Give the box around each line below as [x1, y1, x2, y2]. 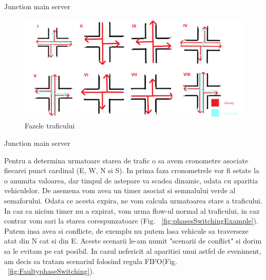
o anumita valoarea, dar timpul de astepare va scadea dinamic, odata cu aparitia [4, 175, 258, 185]
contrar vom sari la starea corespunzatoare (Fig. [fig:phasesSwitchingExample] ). [4, 215, 258, 226]
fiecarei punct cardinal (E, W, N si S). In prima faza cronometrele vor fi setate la [4, 165, 259, 176]
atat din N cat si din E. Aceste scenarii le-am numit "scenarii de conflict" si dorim [4, 235, 262, 246]
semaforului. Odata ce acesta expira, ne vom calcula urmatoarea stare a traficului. [4, 195, 262, 206]
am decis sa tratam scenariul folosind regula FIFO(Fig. [4, 255, 178, 266]
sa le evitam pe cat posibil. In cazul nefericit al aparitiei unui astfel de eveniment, [4, 245, 261, 256]
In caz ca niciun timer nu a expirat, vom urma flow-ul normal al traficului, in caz [4, 205, 260, 216]
